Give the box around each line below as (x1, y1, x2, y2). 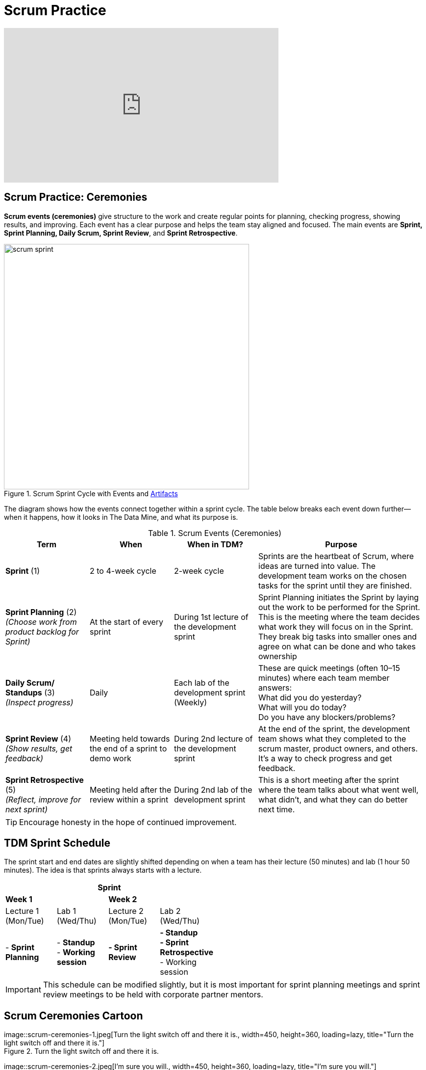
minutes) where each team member (258, 672, 390, 683)
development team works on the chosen (258, 570, 407, 581)
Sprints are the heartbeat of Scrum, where (258, 551, 414, 561)
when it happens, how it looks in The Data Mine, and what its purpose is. (4, 512, 238, 521)
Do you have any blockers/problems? (258, 712, 396, 722)
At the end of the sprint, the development (258, 723, 410, 734)
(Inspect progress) (5, 697, 74, 707)
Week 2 (108, 894, 137, 905)
